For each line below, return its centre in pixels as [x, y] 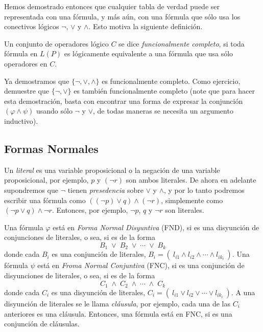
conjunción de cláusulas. [42, 324]
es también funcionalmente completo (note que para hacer [164, 91]
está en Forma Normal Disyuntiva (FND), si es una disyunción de [156, 227]
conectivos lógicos [32, 26]
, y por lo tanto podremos [204, 190]
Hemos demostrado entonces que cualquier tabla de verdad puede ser [112, 6]
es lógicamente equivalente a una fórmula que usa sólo [149, 53]
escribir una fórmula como [45, 200]
